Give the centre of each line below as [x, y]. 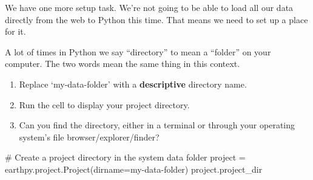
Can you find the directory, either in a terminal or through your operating [157, 125]
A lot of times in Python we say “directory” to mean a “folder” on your [138, 51]
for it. [15, 31]
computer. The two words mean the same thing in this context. [123, 64]
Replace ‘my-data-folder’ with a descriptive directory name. [133, 84]
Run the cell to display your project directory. [104, 104]
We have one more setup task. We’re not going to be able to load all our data [149, 7]
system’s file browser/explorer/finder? [89, 137]
